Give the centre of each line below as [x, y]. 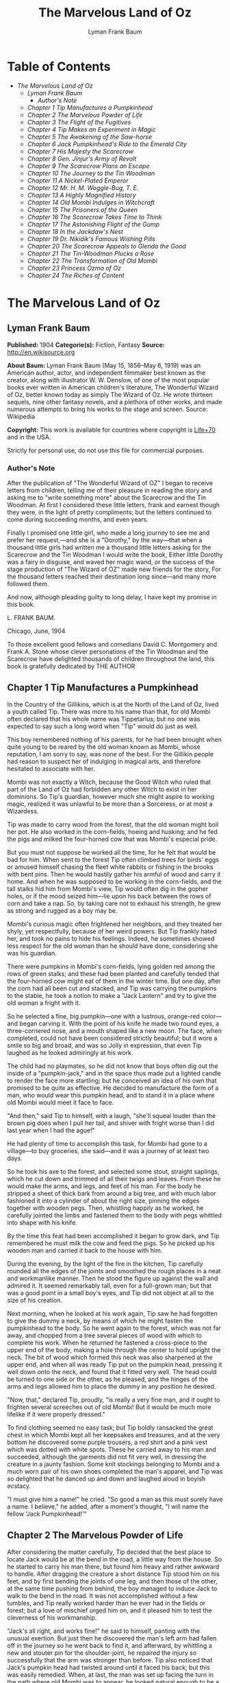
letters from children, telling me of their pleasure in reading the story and [110, 490]
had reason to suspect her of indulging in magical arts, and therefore [104, 761]
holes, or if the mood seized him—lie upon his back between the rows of [109, 896]
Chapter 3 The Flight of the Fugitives [79, 122]
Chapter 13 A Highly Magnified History [81, 195]
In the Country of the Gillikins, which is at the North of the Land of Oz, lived [113, 704]
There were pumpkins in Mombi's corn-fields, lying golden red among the [111, 966]
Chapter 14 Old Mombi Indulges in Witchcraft [91, 202]
